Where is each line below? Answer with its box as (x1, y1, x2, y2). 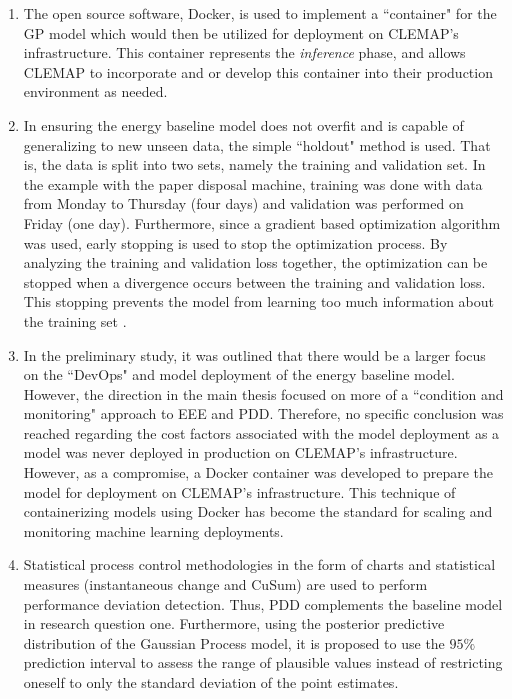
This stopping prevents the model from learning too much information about (23, 291, 494, 312)
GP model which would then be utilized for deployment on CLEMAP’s (23, 22, 459, 43)
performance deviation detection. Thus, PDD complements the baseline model (23, 593, 503, 614)
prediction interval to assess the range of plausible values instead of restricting (23, 652, 503, 673)
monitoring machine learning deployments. (23, 520, 284, 541)
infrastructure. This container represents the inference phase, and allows (23, 42, 466, 63)
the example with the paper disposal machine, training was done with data (23, 173, 483, 194)
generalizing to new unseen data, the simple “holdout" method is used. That (23, 134, 491, 155)
